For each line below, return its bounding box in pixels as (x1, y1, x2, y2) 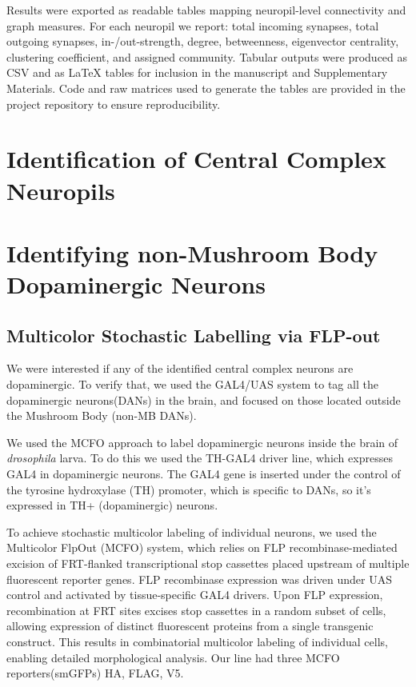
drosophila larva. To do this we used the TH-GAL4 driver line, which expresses (6, 449, 393, 466)
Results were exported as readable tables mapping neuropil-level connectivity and (6, 2, 406, 18)
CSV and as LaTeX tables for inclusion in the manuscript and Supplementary (6, 64, 388, 81)
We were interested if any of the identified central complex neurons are (6, 360, 354, 377)
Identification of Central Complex (6, 142, 386, 175)
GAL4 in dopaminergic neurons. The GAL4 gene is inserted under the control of (6, 465, 401, 482)
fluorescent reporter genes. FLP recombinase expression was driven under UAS (6, 570, 393, 587)
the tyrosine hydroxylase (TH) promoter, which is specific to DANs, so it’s (6, 481, 371, 497)
